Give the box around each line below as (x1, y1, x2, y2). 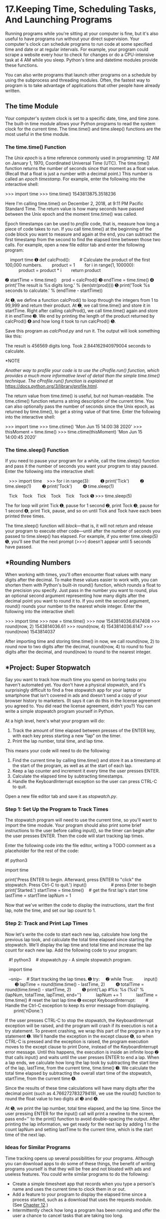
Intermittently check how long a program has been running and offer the (12, 1207, 160, 1213)
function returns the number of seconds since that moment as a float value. (5, 166, 160, 172)
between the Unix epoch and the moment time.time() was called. (5, 211, 137, 217)
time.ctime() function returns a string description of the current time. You (5, 398, 154, 404)
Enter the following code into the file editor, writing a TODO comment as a (5, 843, 156, 849)
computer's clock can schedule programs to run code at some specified (5, 41, 153, 47)
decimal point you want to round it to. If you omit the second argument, (5, 598, 150, 604)
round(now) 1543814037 (5, 629, 55, 635)
